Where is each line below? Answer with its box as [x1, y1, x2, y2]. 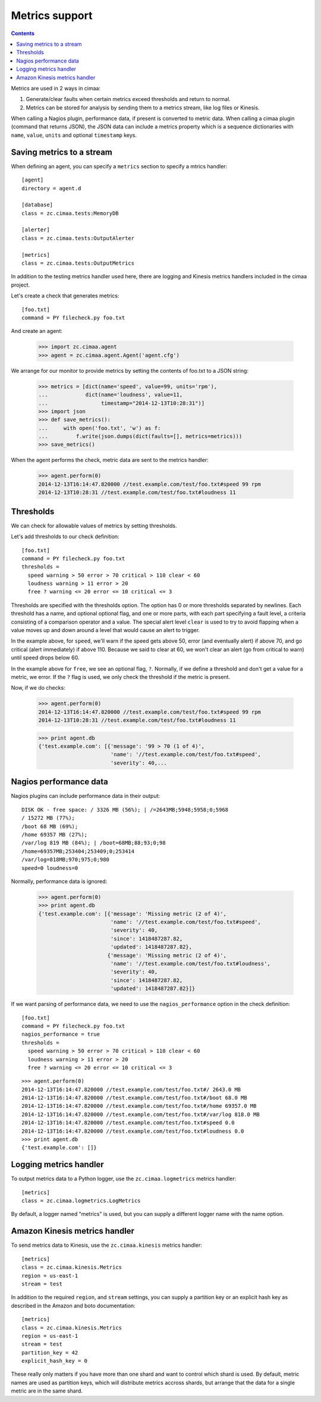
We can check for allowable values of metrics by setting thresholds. [11, 522, 177, 529]
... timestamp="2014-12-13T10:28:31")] [38, 400, 205, 407]
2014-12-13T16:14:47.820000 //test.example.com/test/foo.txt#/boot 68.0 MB [21, 1095, 247, 1101]
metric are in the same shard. [11, 1387, 83, 1394]
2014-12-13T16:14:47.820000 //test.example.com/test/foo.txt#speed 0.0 [21, 1120, 235, 1126]
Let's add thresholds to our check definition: [11, 533, 119, 540]
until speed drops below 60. [11, 654, 80, 661]
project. [11, 281, 30, 288]
